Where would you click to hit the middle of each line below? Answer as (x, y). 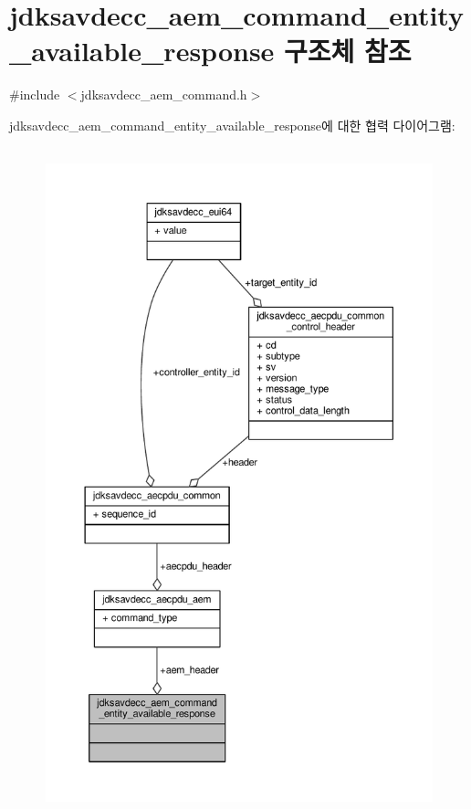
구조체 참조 (348, 51)
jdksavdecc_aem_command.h (164, 95)
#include (35, 95)
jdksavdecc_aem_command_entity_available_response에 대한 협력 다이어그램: (232, 125)
